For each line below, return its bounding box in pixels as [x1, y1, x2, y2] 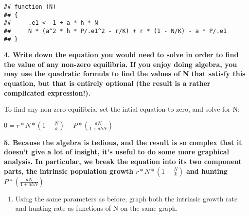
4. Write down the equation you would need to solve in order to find [4, 50, 239, 60]
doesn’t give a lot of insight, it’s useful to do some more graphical [4, 147, 230, 157]
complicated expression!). [4, 87, 91, 98]
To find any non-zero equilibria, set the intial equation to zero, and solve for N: [4, 104, 240, 114]
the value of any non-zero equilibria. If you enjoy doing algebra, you [4, 59, 237, 69]
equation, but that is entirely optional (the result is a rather [4, 78, 211, 88]
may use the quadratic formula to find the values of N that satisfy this [4, 68, 246, 79]
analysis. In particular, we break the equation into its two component [4, 156, 242, 166]
